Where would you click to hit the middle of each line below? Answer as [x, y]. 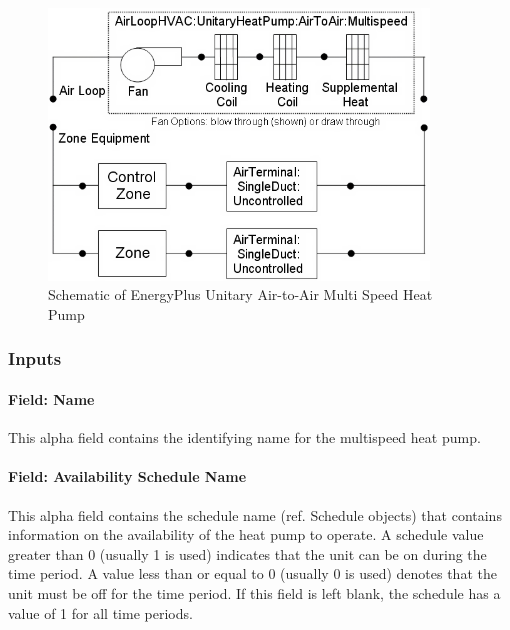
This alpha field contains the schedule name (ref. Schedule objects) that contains [255, 514]
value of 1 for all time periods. [100, 612]
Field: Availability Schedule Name [127, 476]
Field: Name [51, 398]
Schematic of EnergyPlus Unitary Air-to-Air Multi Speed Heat [240, 294]
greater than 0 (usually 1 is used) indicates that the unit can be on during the [247, 553]
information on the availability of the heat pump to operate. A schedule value [246, 534]
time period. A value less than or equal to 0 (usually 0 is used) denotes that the [252, 573]
